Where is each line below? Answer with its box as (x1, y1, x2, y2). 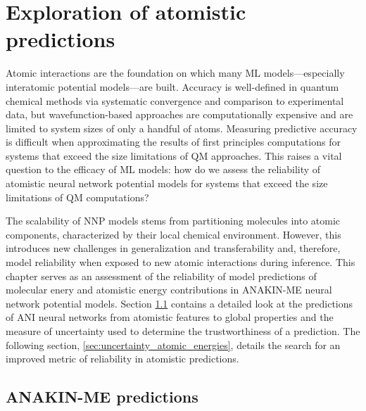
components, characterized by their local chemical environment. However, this (6, 227, 341, 241)
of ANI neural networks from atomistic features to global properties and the (6, 310, 334, 324)
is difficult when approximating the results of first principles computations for (6, 134, 341, 149)
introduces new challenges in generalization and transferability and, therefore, (6, 241, 341, 255)
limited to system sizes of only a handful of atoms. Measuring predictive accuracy (6, 120, 358, 135)
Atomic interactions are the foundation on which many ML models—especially (6, 65, 345, 80)
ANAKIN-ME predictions (6, 386, 198, 407)
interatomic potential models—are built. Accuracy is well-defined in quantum (6, 79, 339, 94)
